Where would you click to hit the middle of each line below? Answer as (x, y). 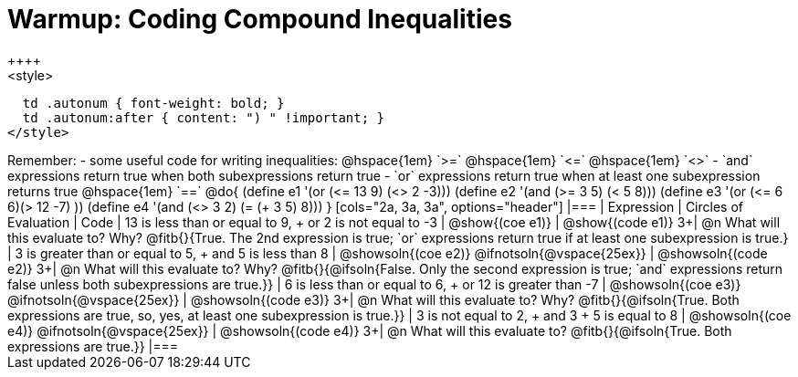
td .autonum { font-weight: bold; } (153, 103)
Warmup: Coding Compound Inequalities (260, 19)
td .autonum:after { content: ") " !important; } (204, 117)
